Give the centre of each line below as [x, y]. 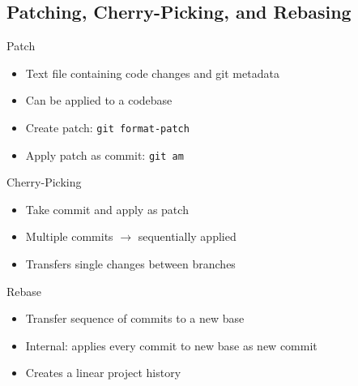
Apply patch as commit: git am [104, 154]
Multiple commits [69, 236]
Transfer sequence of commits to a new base [135, 318]
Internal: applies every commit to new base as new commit [171, 345]
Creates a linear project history [103, 373]
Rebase [24, 291]
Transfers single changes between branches [130, 264]
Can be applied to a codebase [99, 100]
